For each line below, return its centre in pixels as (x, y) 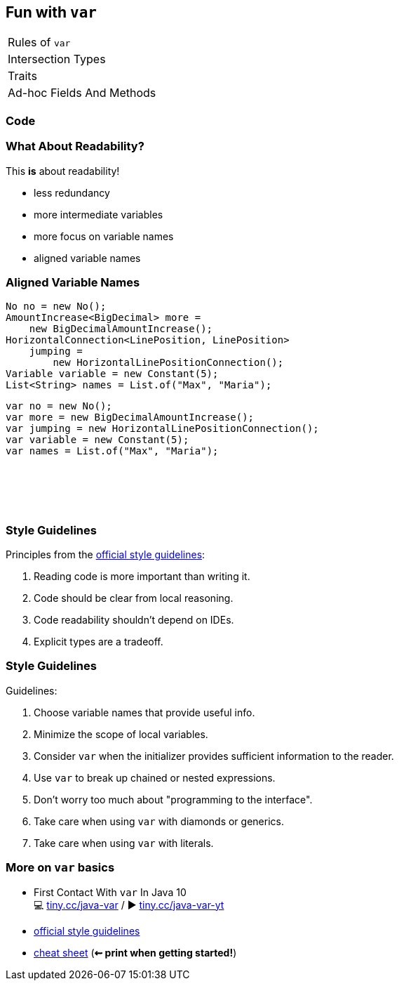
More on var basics (60, 868)
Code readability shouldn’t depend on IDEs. (134, 620)
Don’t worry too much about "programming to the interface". (173, 799)
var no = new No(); (59, 406)
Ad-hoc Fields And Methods (82, 93)
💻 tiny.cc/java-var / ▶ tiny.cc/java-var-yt (129, 905)
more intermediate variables (99, 214)
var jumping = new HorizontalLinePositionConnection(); (162, 429)
